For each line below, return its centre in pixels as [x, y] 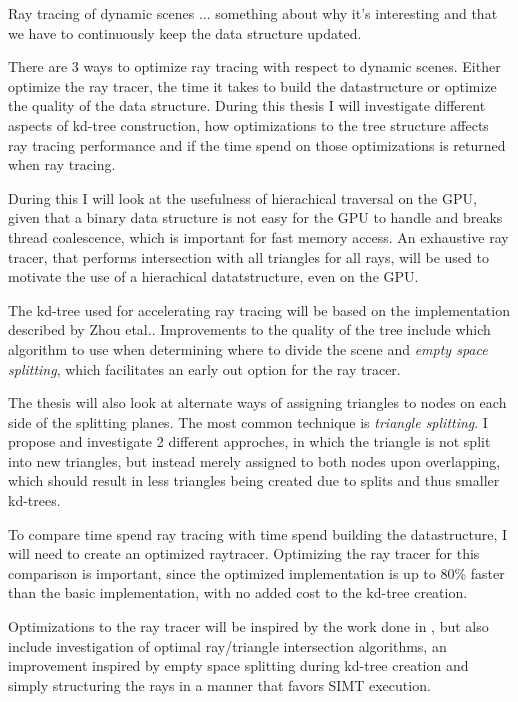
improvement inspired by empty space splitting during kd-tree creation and [238, 665]
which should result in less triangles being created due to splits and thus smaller [254, 480]
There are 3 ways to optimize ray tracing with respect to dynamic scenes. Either [254, 66]
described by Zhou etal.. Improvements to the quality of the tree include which [249, 329]
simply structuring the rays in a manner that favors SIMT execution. [219, 684]
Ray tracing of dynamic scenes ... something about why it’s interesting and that [253, 13]
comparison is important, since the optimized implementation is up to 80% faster [256, 572]
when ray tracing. [62, 164]
